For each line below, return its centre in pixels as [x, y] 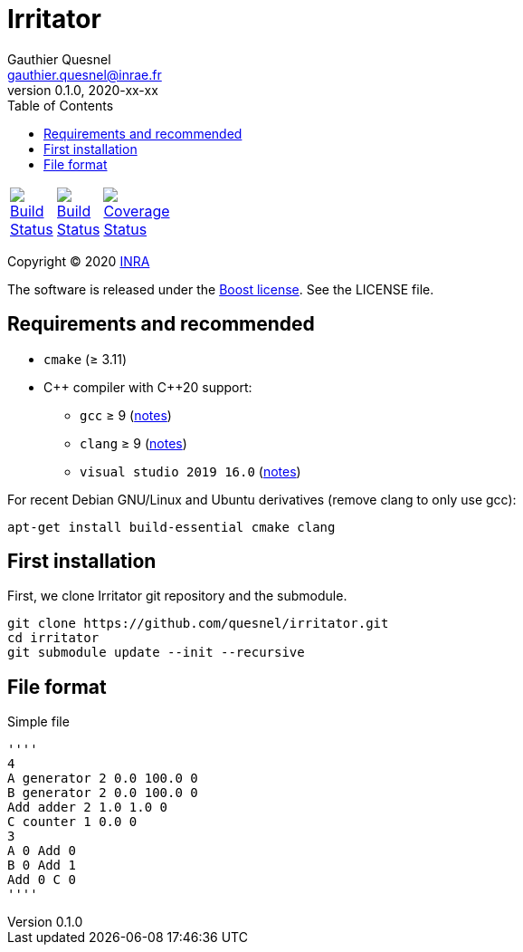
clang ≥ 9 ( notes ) [133, 443]
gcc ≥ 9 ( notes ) [126, 415]
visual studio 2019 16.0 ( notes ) [190, 471]
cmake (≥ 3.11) [86, 359]
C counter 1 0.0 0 [72, 822]
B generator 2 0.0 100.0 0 [103, 793]
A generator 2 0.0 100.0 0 [103, 779]
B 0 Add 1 [42, 865]
